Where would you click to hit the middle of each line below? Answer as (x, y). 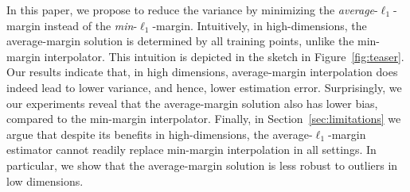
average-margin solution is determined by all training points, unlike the (180, 41)
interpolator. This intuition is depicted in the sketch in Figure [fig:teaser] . (224, 56)
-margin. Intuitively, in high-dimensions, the (260, 25)
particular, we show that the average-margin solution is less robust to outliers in (202, 165)
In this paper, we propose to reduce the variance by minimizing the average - (192, 10)
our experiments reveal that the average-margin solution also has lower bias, (192, 103)
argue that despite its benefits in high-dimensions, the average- (160, 134)
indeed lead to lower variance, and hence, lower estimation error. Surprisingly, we (204, 87)
